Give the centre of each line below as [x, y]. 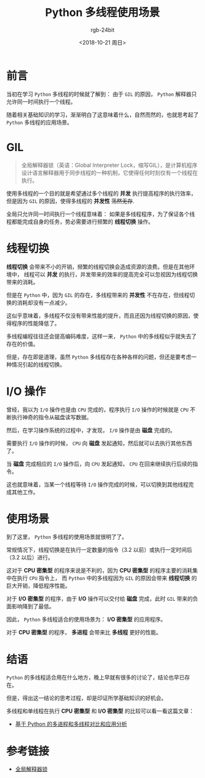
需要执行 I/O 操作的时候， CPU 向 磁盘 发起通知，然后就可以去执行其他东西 [99, 443]
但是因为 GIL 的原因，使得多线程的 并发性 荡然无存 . [70, 201]
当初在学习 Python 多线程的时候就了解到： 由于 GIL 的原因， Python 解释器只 [102, 94]
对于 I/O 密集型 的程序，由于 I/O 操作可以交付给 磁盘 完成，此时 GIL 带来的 [100, 599]
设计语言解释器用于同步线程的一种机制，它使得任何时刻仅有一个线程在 [110, 172]
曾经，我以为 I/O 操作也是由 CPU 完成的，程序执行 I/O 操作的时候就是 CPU [98, 409]
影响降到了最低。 [33, 606]
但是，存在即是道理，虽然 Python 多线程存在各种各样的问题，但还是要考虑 [99, 357]
